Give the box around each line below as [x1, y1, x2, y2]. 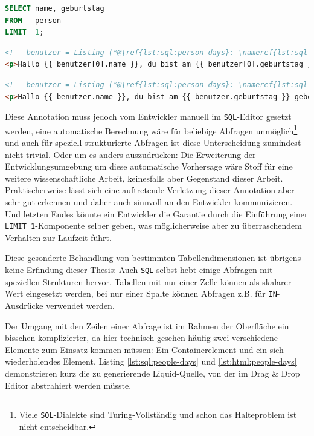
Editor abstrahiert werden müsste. [5, 378, 132, 391]
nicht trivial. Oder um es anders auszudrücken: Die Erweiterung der [5, 148, 256, 160]
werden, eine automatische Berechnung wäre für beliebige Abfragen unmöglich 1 [5, 122, 298, 137]
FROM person [5, 16, 62, 25]
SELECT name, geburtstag [5, 4, 104, 13]
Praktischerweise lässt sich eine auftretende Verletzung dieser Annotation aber [5, 183, 295, 196]
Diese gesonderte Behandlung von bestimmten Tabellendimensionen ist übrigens [5, 251, 301, 264]
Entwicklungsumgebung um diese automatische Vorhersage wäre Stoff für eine [5, 160, 293, 173]
